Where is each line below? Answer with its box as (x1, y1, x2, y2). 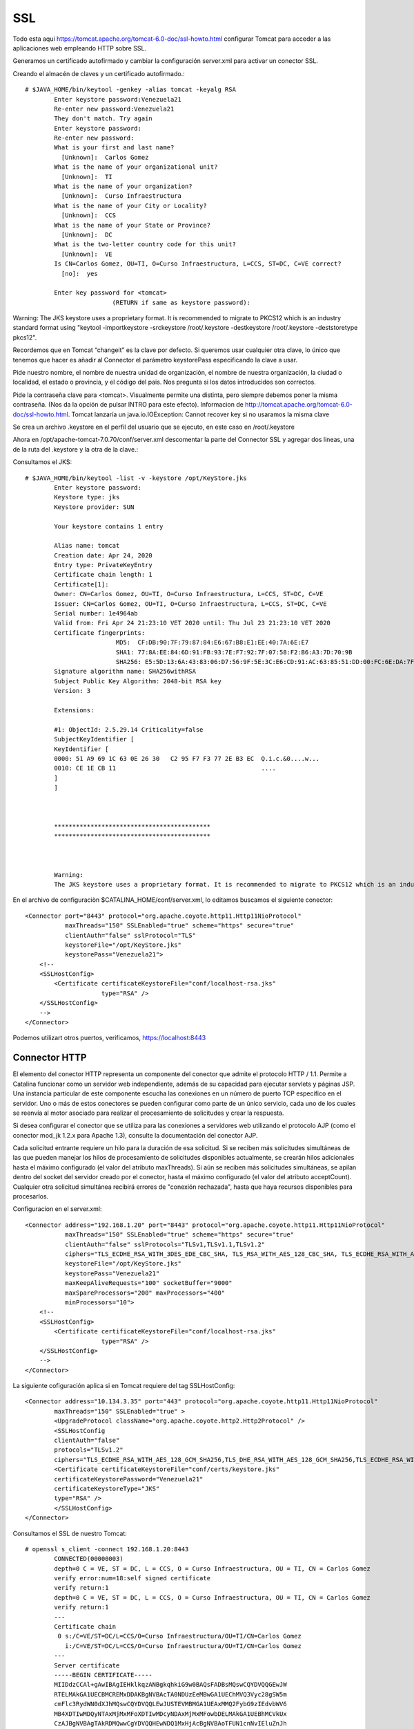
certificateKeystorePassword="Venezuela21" (54, 1475, 204, 1483)
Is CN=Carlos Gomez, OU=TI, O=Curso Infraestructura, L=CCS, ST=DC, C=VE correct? (54, 260, 342, 268)
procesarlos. (12, 1192, 49, 1201)
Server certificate (54, 1661, 120, 1670)
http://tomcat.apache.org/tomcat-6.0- (245, 400, 353, 409)
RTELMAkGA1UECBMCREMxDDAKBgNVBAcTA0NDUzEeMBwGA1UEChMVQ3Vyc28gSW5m (54, 1690, 287, 1698)
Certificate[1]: (54, 580, 109, 588)
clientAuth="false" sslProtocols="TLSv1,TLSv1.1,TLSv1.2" (64, 1240, 266, 1248)
